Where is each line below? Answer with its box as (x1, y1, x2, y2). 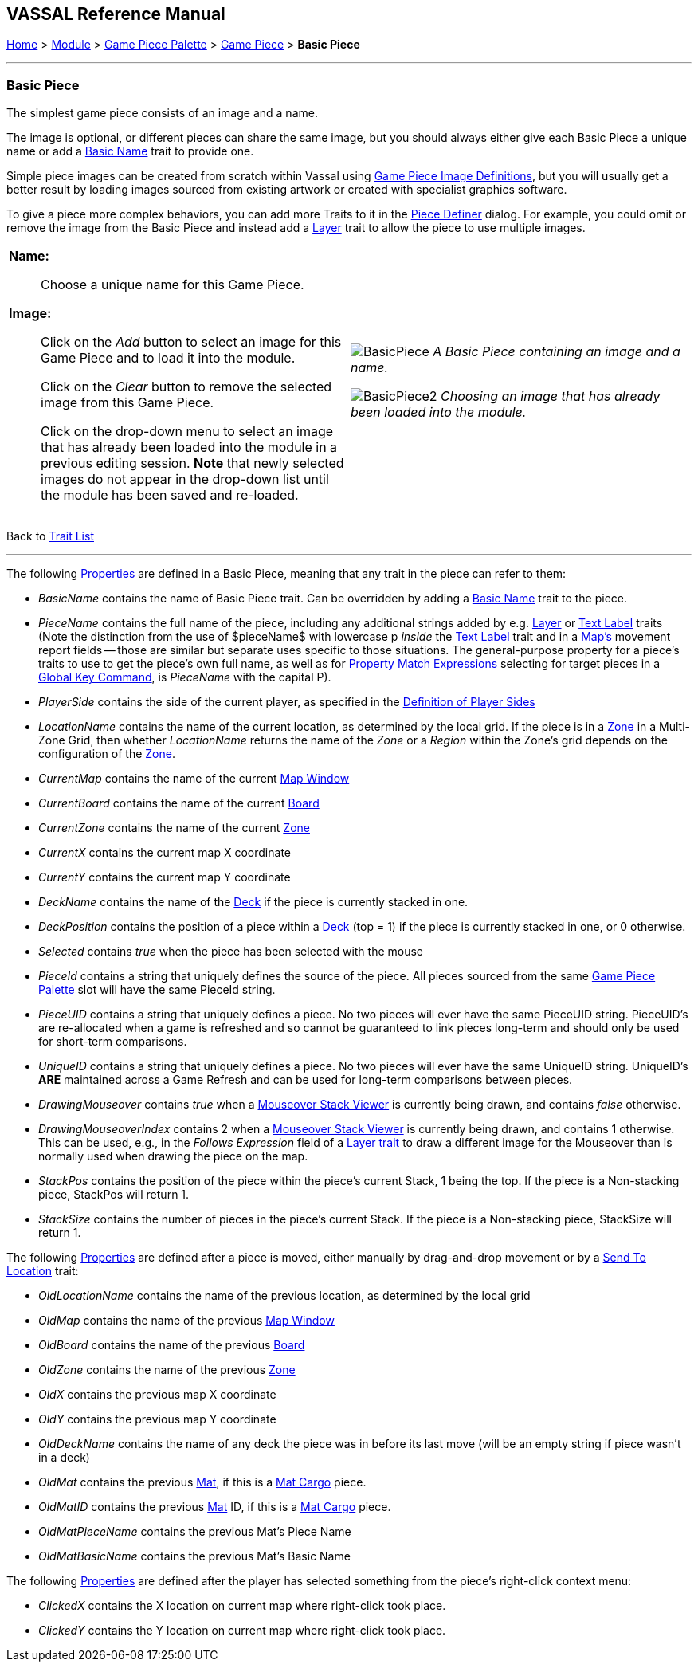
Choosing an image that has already (441, 388, 661, 405)
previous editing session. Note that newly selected (41, 455, 344, 472)
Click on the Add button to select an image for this (41, 334, 342, 351)
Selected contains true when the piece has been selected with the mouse (38, 944, 424, 959)
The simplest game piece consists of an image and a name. (6, 106, 318, 120)
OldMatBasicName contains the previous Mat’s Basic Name (38, 1549, 351, 1564)
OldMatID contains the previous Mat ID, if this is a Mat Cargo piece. (38, 1500, 391, 1514)
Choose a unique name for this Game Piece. (41, 277, 304, 293)
